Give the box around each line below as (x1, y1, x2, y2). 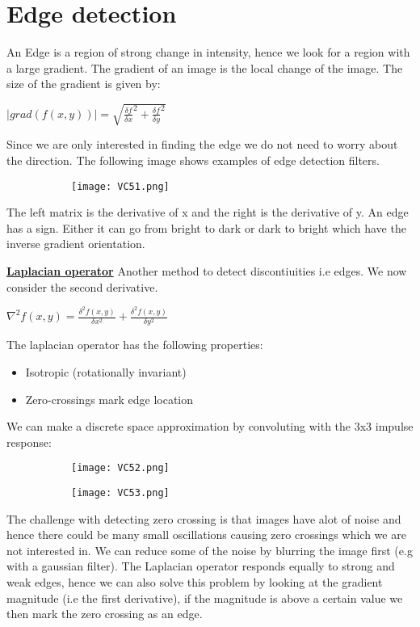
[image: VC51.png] (71, 180, 170, 192)
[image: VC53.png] (71, 486, 170, 499)
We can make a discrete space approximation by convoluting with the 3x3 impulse (6, 418, 414, 435)
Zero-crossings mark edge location (25, 390, 194, 407)
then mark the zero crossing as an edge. (6, 605, 203, 622)
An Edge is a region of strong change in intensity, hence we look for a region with (6, 44, 410, 61)
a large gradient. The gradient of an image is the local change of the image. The (6, 59, 403, 76)
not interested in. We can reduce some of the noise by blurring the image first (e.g (6, 541, 413, 558)
